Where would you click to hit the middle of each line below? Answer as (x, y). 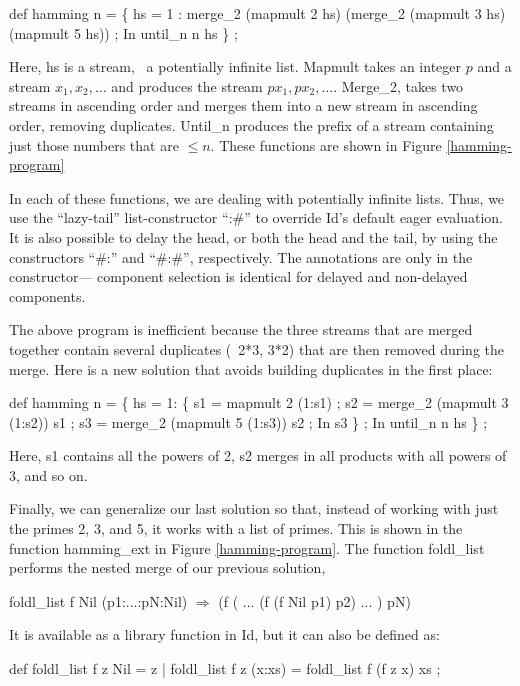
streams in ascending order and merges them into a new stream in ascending (243, 105)
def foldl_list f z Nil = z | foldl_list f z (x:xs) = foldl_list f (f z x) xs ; (225, 668)
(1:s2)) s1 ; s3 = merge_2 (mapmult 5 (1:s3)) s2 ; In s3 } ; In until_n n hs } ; (248, 421)
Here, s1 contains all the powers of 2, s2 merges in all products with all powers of (258, 455)
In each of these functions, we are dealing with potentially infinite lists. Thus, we (257, 197)
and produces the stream (187, 85)
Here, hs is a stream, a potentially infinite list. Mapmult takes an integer (235, 66)
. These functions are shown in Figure (326, 144)
